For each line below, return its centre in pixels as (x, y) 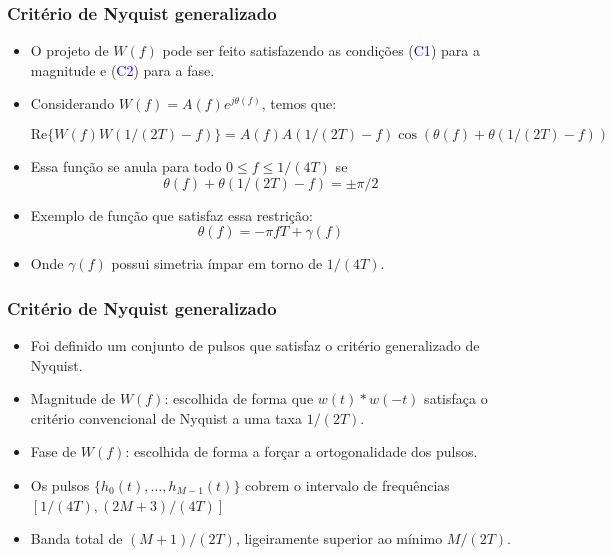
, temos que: (299, 103)
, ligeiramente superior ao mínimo (339, 538)
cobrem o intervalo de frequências (347, 484)
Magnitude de (73, 398)
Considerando (72, 103)
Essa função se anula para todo (126, 166)
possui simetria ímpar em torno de (217, 263)
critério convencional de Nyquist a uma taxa (166, 417)
